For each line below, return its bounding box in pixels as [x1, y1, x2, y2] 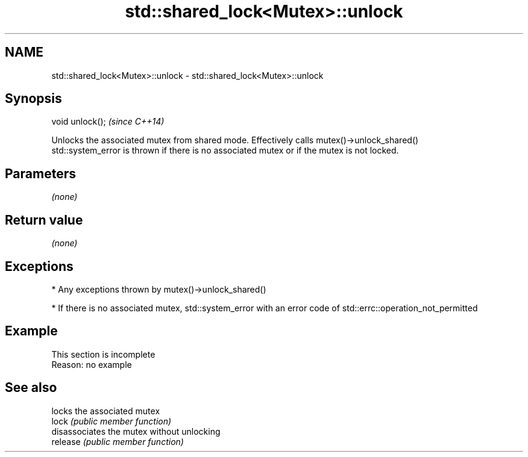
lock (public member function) [51, 415, 172, 426]
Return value [5, 212, 83, 228]
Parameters [5, 166, 76, 181]
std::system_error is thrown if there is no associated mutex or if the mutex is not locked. [51, 145, 399, 156]
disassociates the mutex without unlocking [51, 426, 221, 437]
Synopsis [5, 91, 62, 107]
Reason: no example [51, 359, 132, 370]
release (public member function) [51, 436, 184, 447]
